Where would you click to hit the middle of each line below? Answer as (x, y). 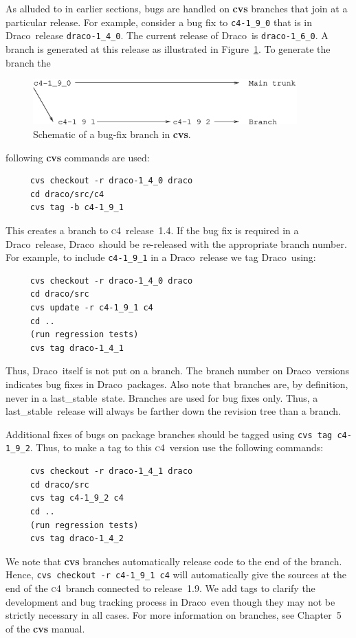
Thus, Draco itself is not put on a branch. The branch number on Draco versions (177, 371)
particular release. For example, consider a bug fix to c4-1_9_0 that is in (159, 22)
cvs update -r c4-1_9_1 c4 (91, 308)
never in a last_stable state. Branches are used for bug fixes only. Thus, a (162, 397)
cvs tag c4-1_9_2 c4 (77, 498)
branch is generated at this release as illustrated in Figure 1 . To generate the (168, 48)
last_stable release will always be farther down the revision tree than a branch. (173, 411)
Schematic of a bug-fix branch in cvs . (112, 134)
